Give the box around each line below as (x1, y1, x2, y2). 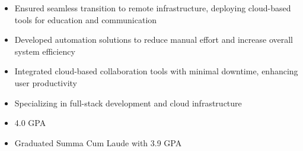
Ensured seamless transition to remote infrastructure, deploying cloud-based (14, 2, 291, 14)
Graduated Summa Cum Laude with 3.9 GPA (14, 136, 182, 149)
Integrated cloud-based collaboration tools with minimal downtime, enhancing (14, 65, 298, 77)
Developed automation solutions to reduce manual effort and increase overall (14, 33, 293, 46)
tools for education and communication (14, 13, 157, 26)
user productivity (14, 76, 77, 89)
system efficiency (14, 45, 75, 57)
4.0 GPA (14, 117, 46, 129)
